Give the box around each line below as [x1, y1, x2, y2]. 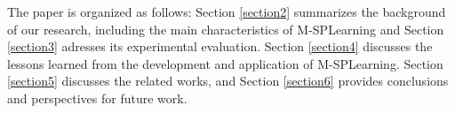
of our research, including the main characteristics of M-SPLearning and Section [7, 19, 444, 38]
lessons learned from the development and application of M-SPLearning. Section [7, 54, 443, 72]
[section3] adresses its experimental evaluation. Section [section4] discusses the [7, 37, 433, 56]
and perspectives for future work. [7, 88, 188, 107]
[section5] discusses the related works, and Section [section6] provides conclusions [7, 72, 449, 90]
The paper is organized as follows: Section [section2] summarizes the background [7, 3, 446, 20]
